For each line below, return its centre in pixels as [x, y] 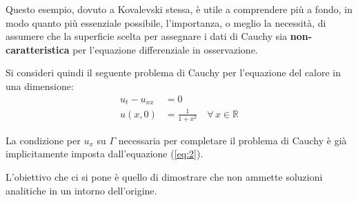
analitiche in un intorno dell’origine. [81, 190]
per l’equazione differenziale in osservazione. [165, 49]
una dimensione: [40, 86]
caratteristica [38, 49]
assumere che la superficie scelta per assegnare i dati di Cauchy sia [147, 36]
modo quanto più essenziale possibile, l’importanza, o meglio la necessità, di [166, 22]
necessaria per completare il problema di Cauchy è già [232, 140]
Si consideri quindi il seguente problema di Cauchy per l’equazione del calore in [173, 72]
